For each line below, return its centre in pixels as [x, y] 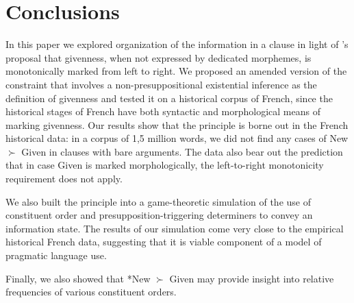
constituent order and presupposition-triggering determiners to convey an [159, 215]
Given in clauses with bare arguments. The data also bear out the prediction [182, 151]
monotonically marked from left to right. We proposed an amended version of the [176, 71]
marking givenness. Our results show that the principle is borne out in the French [177, 124]
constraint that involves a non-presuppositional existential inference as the [161, 84]
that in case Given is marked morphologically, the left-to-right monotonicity [165, 165]
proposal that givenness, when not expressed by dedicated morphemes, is [159, 57]
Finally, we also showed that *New [78, 278]
